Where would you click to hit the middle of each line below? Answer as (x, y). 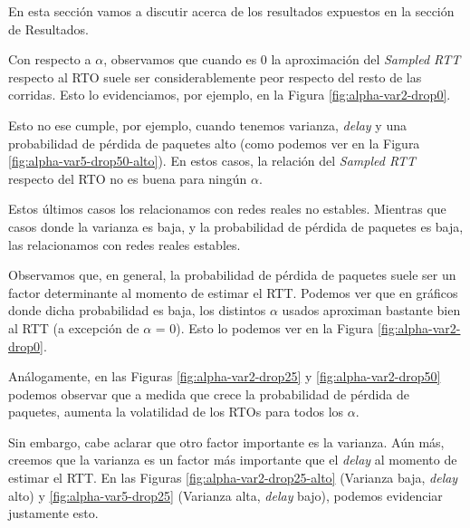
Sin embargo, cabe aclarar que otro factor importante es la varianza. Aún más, (226, 442)
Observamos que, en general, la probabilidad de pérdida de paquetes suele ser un (232, 275)
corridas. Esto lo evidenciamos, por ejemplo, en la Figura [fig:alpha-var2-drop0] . (230, 95)
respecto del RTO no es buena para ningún (128, 178)
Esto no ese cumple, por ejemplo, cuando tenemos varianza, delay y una (207, 125)
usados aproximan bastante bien (371, 310)
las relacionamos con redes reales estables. (125, 244)
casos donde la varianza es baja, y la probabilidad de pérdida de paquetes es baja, (236, 226)
